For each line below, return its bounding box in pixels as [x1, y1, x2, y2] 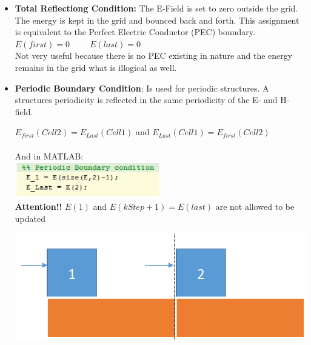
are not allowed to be [215, 199, 295, 212]
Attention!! [15, 199, 62, 212]
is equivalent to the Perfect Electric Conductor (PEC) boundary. [15, 25, 255, 38]
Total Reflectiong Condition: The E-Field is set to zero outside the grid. [15, 2, 298, 14]
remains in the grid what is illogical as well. [15, 61, 177, 73]
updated [15, 212, 45, 224]
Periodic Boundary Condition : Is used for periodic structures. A [15, 81, 269, 94]
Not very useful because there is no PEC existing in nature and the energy [15, 49, 293, 62]
